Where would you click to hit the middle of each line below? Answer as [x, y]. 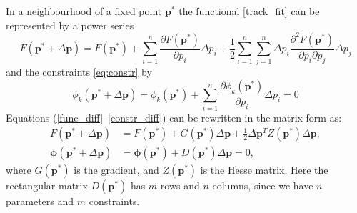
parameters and [40, 201]
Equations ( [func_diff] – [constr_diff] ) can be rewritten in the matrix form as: [174, 117]
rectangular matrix [47, 185]
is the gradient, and [116, 170]
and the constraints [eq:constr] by [79, 72]
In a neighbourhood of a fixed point [84, 11]
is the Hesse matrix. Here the [264, 170]
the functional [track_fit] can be [249, 11]
